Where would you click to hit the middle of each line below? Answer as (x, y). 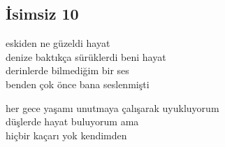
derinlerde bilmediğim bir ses (67, 70)
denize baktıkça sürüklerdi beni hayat (86, 56)
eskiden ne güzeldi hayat (58, 43)
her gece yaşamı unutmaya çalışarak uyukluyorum (112, 107)
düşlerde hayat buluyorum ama (72, 121)
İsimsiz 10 (42, 14)
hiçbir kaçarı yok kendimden (66, 135)
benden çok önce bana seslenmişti (78, 84)
